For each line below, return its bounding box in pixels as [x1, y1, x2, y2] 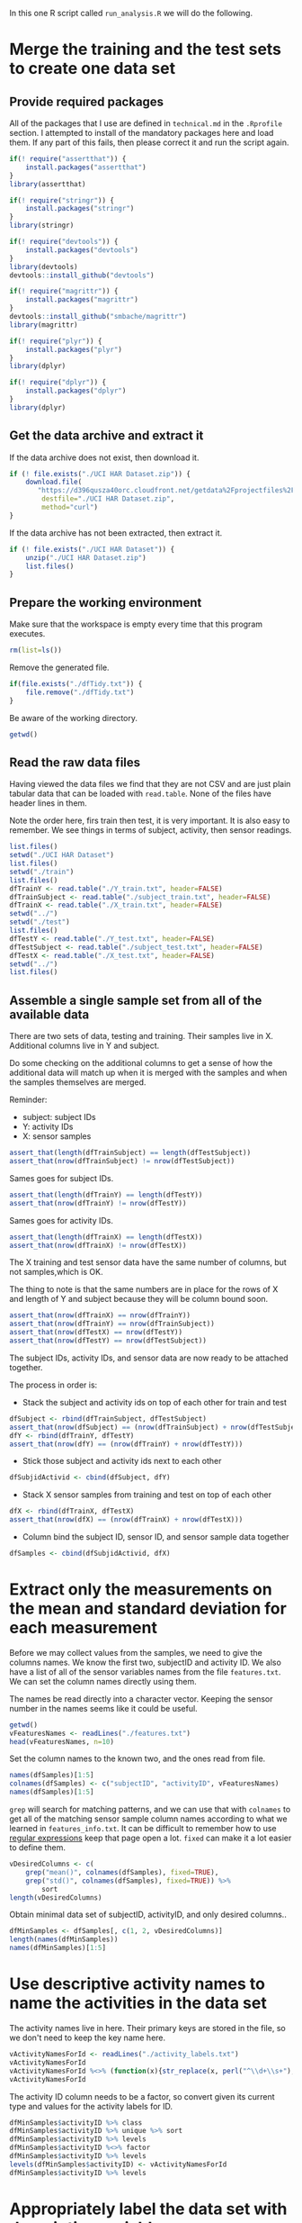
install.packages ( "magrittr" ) [25, 295, 139, 304]
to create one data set [9, 59, 176, 79]
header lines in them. [9, 798, 87, 809]
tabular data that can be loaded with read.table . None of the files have [9, 788, 271, 800]
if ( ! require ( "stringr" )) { [9, 195, 115, 205]
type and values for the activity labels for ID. [9, 2101, 173, 2111]
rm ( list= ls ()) [9, 646, 63, 655]
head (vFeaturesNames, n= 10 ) [9, 1737, 115, 1746]
